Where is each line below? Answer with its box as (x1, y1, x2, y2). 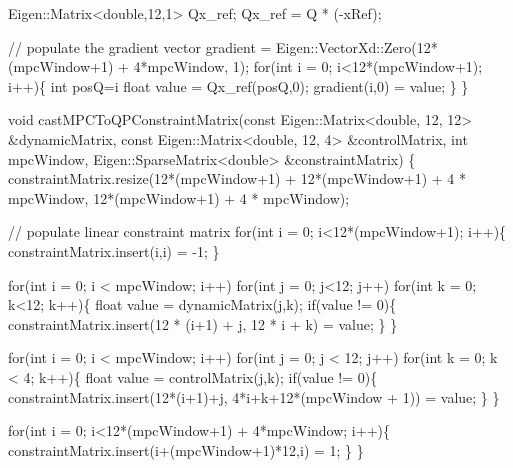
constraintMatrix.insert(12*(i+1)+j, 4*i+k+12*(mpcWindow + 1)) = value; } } (8, 386, 500, 407)
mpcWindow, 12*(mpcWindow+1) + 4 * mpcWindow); (8, 187, 350, 208)
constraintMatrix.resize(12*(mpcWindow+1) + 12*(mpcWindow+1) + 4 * (8, 168, 467, 189)
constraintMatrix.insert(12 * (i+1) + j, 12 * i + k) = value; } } (8, 313, 398, 334)
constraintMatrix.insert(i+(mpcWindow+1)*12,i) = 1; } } (8, 439, 364, 460)
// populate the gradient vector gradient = (8, 36, 272, 57)
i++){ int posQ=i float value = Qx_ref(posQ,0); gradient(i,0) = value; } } (8, 75, 469, 96)
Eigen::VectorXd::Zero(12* (276, 36, 438, 57)
